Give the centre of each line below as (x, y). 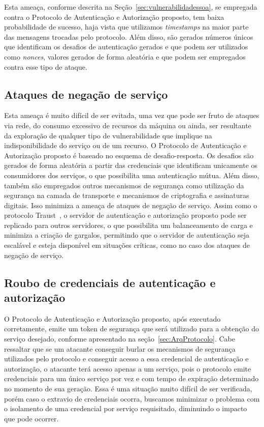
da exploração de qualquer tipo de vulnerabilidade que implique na (108, 135)
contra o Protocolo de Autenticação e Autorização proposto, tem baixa (114, 17)
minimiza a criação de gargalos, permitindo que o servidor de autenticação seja (127, 235)
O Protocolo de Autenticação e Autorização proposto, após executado (112, 318)
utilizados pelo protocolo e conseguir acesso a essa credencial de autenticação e (126, 359)
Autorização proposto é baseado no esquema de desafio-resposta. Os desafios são (129, 155)
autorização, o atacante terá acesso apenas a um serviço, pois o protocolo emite (128, 368)
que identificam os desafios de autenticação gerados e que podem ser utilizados (126, 47)
